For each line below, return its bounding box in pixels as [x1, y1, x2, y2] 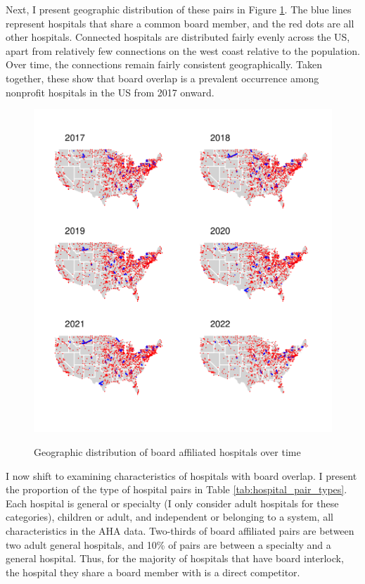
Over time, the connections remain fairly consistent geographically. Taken [6, 57, 322, 72]
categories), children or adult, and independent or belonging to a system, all [6, 509, 333, 524]
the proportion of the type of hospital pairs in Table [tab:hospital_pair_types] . [6, 482, 347, 497]
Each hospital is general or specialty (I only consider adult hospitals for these [6, 495, 339, 510]
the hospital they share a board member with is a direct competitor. [6, 564, 300, 579]
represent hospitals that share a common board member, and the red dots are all [6, 15, 354, 30]
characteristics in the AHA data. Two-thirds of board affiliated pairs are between [6, 523, 354, 538]
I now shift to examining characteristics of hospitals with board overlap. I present [6, 468, 357, 483]
